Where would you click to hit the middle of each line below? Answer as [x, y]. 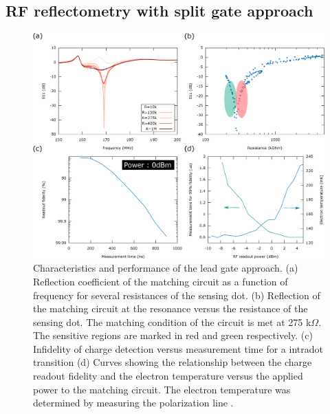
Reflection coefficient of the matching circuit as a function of [161, 281]
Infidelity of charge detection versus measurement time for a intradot [178, 348]
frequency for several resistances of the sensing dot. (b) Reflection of [177, 295]
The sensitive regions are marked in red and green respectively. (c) [173, 335]
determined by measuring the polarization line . [133, 403]
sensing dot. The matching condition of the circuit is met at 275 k [172, 322]
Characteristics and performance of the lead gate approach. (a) [166, 268]
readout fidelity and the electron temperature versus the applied [168, 376]
